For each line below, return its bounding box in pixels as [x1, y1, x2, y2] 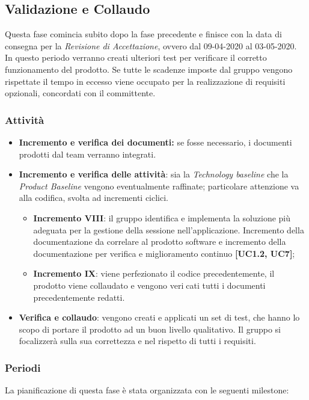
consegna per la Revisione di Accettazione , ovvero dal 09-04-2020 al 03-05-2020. [5, 39, 297, 52]
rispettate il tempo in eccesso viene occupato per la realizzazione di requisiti [5, 75, 286, 87]
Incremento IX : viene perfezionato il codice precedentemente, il [33, 267, 275, 280]
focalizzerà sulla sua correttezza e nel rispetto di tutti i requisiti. [19, 334, 256, 347]
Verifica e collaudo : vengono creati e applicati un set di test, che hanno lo [19, 311, 300, 324]
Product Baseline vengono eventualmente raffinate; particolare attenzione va [19, 179, 299, 192]
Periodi [5, 360, 41, 375]
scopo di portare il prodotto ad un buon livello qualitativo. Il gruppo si [19, 322, 281, 335]
